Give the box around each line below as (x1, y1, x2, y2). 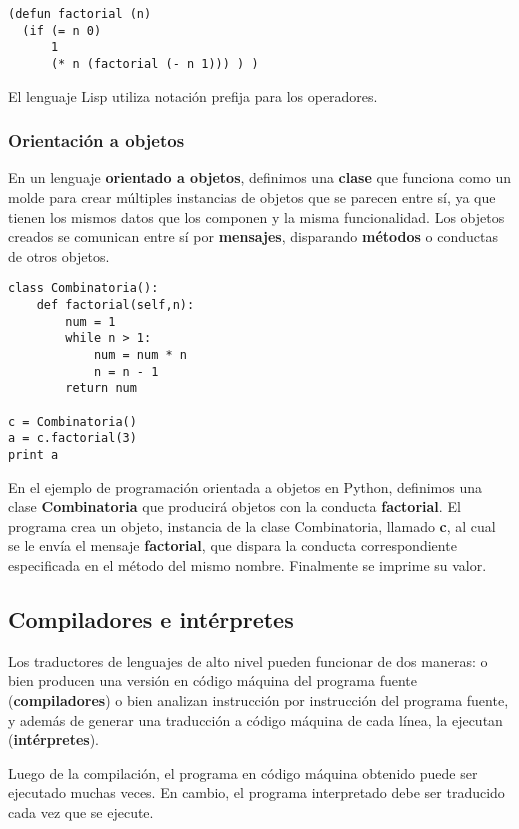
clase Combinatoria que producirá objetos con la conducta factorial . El (8, 496, 461, 517)
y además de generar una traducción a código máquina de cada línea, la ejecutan (8, 709, 503, 730)
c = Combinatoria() (8, 414, 137, 429)
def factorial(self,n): (36, 298, 195, 313)
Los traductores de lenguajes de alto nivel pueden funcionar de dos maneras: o (8, 650, 488, 671)
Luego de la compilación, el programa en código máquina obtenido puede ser (8, 762, 478, 783)
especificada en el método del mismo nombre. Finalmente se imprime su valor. (8, 555, 487, 575)
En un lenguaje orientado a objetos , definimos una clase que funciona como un (8, 167, 512, 188)
